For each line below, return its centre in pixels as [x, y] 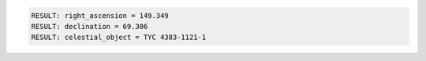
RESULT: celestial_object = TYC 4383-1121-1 [119, 38]
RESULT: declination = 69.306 [90, 26]
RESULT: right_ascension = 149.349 [100, 15]
